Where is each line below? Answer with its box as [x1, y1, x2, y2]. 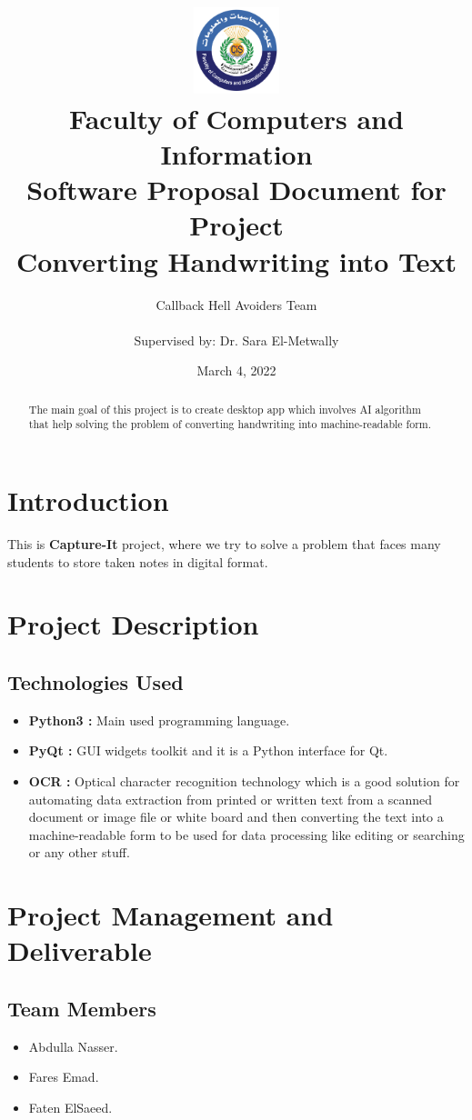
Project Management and [7, 896, 334, 934]
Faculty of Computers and [69, 99, 404, 136]
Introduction [7, 482, 169, 519]
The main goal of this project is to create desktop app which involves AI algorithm [28, 401, 421, 416]
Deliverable [7, 932, 152, 969]
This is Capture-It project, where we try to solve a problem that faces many [7, 534, 441, 553]
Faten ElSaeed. [28, 1097, 113, 1116]
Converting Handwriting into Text [15, 242, 457, 279]
